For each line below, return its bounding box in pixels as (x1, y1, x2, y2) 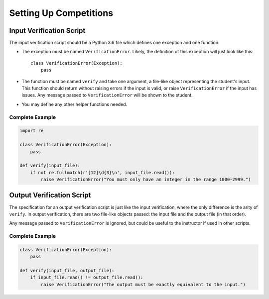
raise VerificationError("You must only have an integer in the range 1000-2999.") (40, 177, 251, 183)
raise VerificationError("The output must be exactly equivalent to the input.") (40, 282, 246, 287)
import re (19, 128, 44, 134)
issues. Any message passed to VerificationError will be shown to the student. (21, 92, 193, 98)
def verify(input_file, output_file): (19, 268, 115, 274)
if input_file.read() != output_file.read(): (30, 275, 143, 281)
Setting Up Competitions (9, 7, 114, 18)
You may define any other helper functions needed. (21, 101, 128, 107)
